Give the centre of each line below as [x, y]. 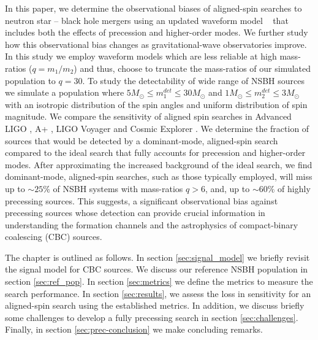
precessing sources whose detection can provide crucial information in [135, 213]
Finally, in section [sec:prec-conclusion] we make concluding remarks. [134, 329]
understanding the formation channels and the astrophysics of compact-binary [152, 224]
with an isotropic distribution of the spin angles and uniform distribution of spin [156, 104]
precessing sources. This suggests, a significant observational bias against [142, 200]
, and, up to [227, 188]
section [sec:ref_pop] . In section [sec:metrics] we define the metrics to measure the [159, 281]
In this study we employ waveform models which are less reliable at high [141, 56]
